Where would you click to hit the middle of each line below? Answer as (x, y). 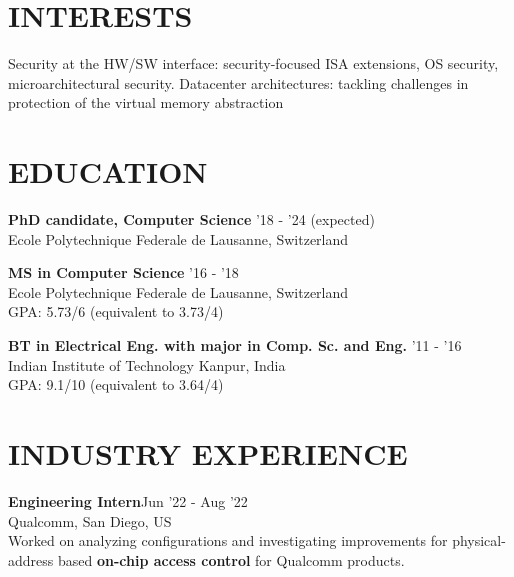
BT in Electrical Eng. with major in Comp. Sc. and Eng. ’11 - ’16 (235, 345)
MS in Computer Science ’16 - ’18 (123, 272)
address (31, 559)
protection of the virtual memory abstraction (146, 102)
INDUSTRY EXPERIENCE (208, 452)
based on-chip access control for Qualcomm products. (231, 559)
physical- (479, 540)
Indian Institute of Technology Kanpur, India (147, 364)
